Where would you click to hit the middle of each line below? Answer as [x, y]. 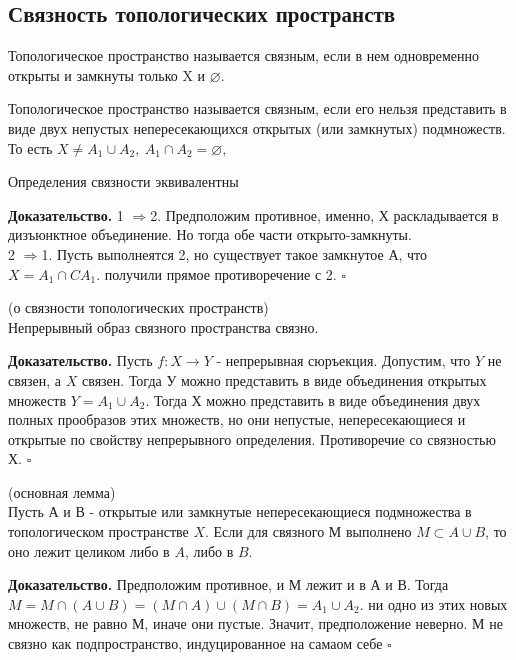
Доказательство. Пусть [80, 360]
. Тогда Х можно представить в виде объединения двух [313, 399]
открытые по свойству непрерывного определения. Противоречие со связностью [252, 438]
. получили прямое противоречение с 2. [216, 273]
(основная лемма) [62, 491]
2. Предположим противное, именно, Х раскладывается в [324, 214]
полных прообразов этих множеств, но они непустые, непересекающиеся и [237, 419]
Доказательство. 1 [66, 214]
